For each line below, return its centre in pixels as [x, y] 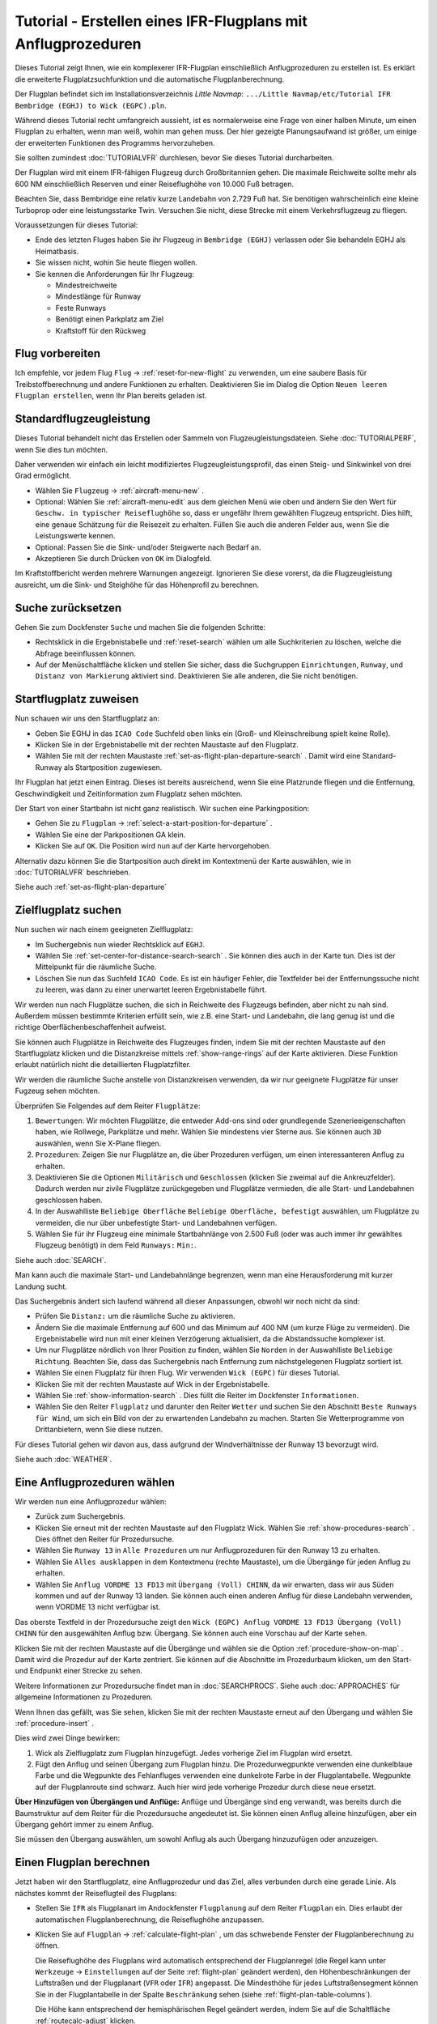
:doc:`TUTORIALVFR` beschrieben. [73, 872]
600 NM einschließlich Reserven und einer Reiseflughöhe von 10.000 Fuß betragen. [155, 184]
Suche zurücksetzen [68, 608]
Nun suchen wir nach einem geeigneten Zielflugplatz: [104, 929]
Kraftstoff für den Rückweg [101, 330]
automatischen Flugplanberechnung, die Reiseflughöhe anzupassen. [150, 1920]
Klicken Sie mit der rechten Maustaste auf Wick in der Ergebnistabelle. [153, 1384]
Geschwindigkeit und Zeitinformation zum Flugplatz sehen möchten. [129, 793]
